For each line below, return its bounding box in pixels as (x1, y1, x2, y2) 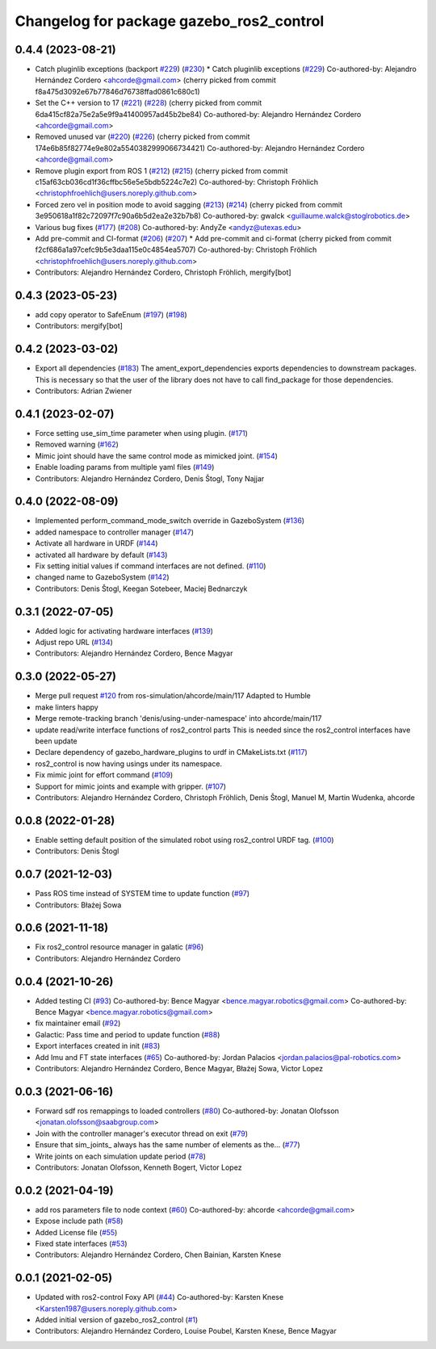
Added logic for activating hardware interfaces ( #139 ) (35, 626, 214, 635)
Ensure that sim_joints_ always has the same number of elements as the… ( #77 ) (35, 1140, 300, 1150)
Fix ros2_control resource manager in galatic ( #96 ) (35, 942, 204, 952)
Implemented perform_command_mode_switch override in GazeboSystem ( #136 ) (35, 516, 305, 526)
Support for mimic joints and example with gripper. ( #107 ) (35, 781, 226, 791)
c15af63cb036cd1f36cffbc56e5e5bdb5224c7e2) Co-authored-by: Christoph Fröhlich (35, 177, 319, 186)
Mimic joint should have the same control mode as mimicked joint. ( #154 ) (35, 450, 279, 460)
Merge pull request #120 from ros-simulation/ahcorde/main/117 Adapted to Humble (35, 691, 311, 701)
